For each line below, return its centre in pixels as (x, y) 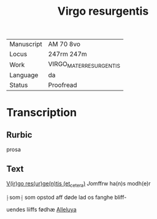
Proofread (63, 85)
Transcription (42, 112)
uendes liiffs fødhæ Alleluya (41, 209)
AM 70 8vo (64, 44)
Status (19, 85)
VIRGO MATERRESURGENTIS (84, 65)
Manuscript (26, 44)
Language (24, 75)
